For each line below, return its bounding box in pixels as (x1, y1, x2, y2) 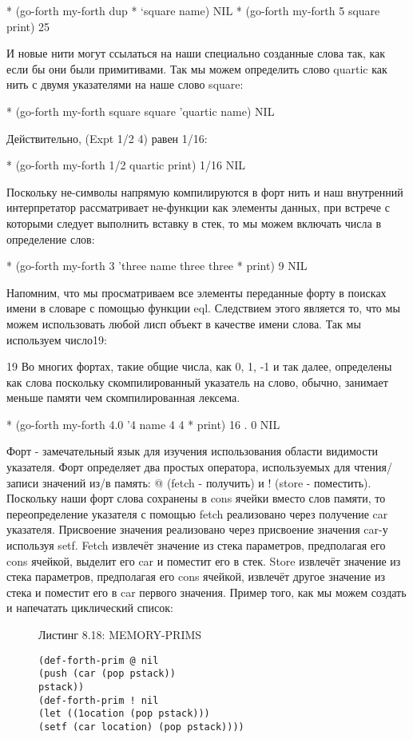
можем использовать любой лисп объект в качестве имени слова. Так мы (6, 315, 361, 332)
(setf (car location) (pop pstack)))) (38, 721, 244, 733)
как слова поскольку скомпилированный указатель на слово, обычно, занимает (6, 373, 388, 390)
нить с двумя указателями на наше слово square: (6, 76, 244, 93)
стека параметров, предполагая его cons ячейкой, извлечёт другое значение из (6, 568, 385, 585)
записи (6, 474, 39, 491)
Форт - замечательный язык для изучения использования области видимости (6, 443, 378, 459)
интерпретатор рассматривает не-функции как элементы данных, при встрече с (6, 199, 390, 216)
